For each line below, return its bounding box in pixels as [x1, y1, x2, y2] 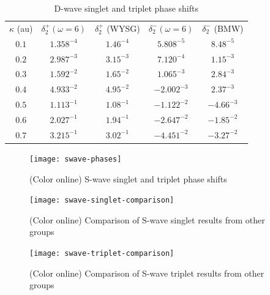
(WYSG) [107, 21, 140, 34]
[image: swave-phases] [29, 154, 122, 163]
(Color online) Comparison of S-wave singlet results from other [29, 213, 265, 226]
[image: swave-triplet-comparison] [29, 248, 174, 258]
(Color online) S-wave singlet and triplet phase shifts [29, 172, 227, 185]
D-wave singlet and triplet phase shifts [54, 2, 198, 14]
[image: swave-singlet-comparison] [29, 196, 174, 205]
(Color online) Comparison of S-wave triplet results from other [29, 266, 264, 279]
